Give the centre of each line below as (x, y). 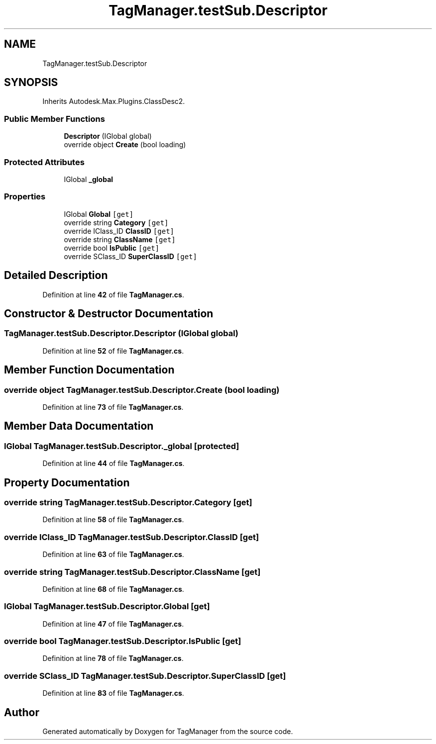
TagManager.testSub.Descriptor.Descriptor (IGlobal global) (121, 333)
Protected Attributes (44, 162)
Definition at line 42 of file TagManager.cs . (113, 294)
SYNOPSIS (31, 83)
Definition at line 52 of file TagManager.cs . (113, 351)
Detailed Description (56, 276)
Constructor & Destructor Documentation (109, 313)
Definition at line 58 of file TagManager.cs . (113, 520)
